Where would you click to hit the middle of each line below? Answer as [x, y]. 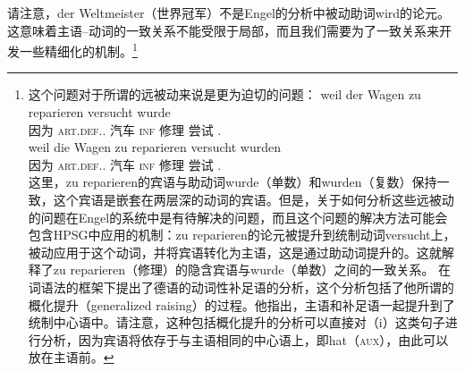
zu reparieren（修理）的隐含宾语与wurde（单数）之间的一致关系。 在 [252, 270]
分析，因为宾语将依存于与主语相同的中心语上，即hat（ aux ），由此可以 [245, 339]
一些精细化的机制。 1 [78, 50]
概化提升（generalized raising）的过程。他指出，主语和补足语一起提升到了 [241, 304]
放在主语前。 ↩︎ [71, 357]
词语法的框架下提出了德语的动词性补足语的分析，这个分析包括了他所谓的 [241, 287]
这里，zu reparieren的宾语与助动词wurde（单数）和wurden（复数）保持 [232, 182]
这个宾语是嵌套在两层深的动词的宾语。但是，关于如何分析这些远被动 [254, 199]
